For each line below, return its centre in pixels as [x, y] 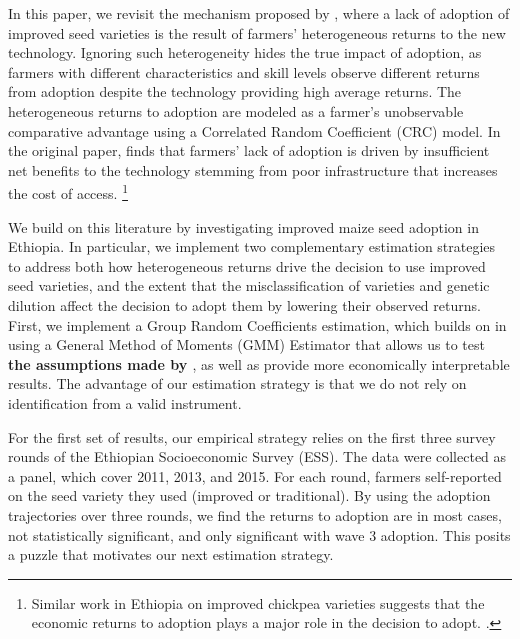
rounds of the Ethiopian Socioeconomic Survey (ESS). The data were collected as [257, 456]
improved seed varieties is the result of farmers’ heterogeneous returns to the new [257, 32]
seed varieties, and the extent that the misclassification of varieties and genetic [249, 285]
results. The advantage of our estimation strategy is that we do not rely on [237, 383]
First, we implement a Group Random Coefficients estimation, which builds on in [257, 324]
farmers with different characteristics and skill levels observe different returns [244, 71]
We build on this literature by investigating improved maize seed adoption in [243, 226]
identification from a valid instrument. [125, 402]
